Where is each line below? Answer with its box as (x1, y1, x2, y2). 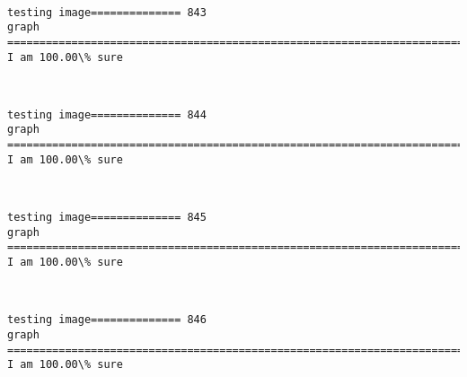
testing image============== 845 (7, 211, 207, 224)
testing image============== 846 (7, 313, 207, 327)
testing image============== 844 (7, 108, 207, 121)
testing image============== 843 (7, 5, 207, 19)
